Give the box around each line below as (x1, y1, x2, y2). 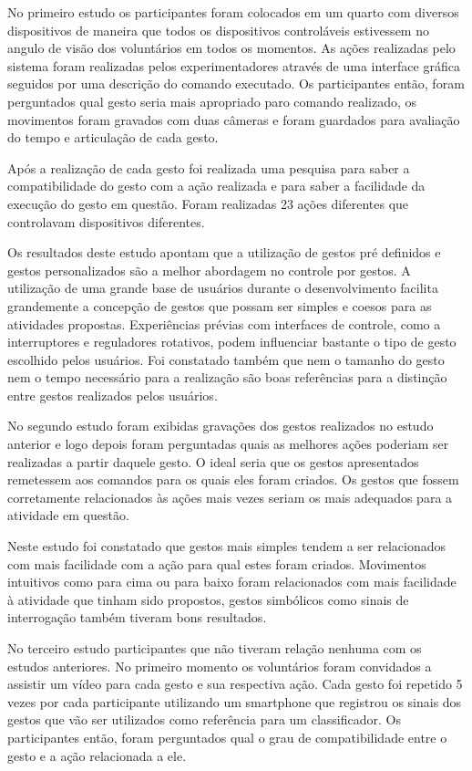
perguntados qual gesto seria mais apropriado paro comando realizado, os (7, 91, 417, 110)
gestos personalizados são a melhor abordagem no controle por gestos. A (7, 260, 411, 279)
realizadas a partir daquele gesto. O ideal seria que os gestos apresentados (7, 452, 419, 471)
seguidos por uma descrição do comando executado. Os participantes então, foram (7, 74, 465, 93)
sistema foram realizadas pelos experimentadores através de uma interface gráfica (7, 56, 460, 75)
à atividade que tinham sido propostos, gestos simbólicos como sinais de (7, 589, 409, 609)
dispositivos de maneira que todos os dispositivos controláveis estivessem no (7, 20, 429, 39)
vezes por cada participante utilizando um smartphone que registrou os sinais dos (7, 692, 462, 711)
